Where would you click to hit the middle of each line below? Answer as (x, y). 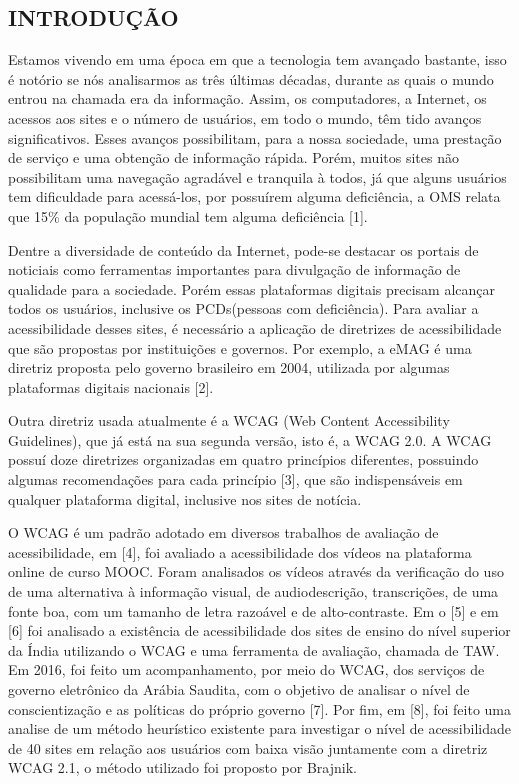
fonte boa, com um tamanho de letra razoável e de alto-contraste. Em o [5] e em (253, 610)
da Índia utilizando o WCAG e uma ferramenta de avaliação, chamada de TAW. (254, 649)
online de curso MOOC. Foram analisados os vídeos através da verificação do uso (256, 571)
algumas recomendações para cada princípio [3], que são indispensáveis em (235, 479)
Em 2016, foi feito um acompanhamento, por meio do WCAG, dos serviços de (246, 669)
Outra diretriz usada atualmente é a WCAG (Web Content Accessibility (229, 420)
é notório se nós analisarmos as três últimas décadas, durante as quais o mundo (251, 78)
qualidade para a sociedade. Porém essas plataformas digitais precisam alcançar (252, 288)
